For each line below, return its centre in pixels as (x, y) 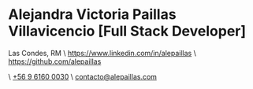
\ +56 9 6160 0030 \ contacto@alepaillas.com (83, 76)
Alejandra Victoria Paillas (92, 15)
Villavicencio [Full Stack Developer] (127, 31)
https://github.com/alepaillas (55, 61)
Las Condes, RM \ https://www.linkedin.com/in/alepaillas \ (102, 53)
